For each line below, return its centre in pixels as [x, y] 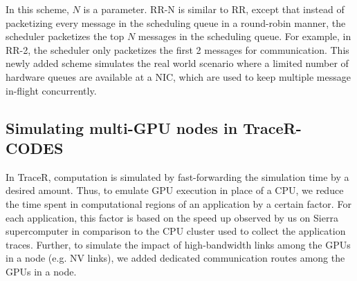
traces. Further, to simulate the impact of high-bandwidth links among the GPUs [178, 244]
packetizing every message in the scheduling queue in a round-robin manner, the [176, 22]
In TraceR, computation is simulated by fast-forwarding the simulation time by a [177, 176]
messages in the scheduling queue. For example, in [245, 36]
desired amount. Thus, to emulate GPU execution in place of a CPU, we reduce [175, 190]
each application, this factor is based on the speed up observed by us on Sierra [172, 217]
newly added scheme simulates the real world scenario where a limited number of [177, 63]
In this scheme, [37, 9]
